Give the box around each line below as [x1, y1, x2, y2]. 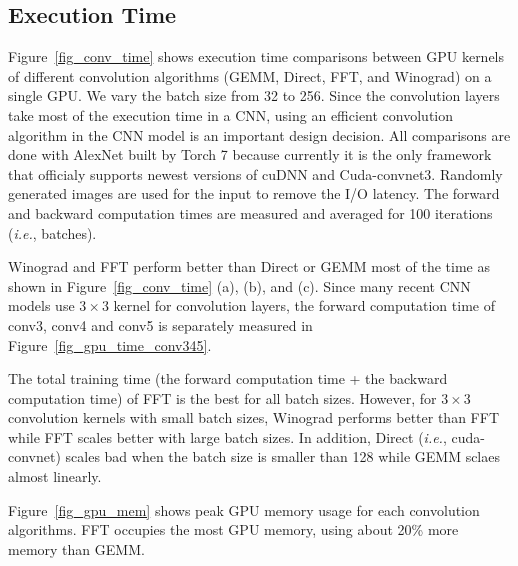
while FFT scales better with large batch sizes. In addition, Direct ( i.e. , [8, 426, 447, 447]
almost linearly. [8, 466, 102, 487]
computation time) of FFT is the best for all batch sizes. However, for [8, 387, 437, 408]
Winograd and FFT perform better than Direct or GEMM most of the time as [8, 256, 491, 277]
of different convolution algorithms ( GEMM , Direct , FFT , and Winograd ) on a [8, 65, 492, 86]
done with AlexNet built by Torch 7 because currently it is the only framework [8, 144, 492, 165]
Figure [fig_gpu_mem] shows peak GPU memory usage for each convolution [8, 499, 480, 520]
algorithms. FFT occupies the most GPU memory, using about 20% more [8, 519, 459, 540]
